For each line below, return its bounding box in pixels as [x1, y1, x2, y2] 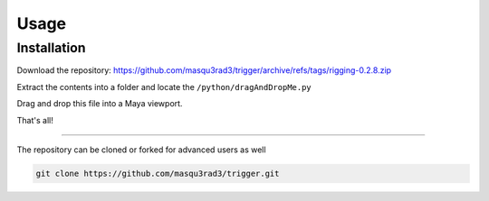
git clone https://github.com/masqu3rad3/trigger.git [35, 168, 280, 178]
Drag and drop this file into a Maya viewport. [16, 98, 183, 109]
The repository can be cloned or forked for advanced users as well [16, 144, 266, 155]
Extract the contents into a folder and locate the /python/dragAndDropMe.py [16, 81, 312, 92]
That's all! [16, 114, 53, 125]
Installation [16, 40, 86, 56]
